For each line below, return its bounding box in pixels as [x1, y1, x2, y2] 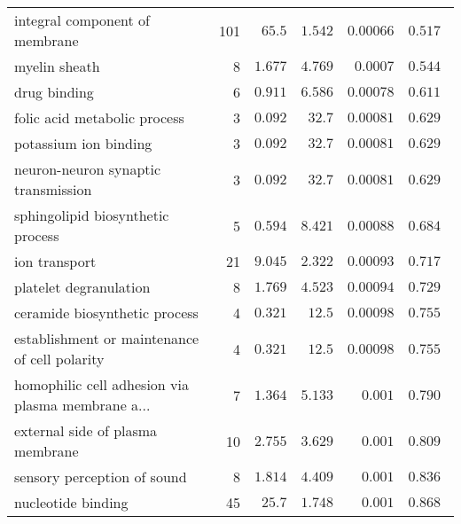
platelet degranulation [14, 277, 151, 297]
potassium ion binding [14, 133, 152, 153]
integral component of [14, 10, 150, 30]
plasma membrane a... [14, 395, 151, 415]
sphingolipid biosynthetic [14, 205, 169, 225]
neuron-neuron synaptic [14, 159, 161, 179]
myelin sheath [14, 56, 100, 76]
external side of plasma [14, 420, 158, 441]
